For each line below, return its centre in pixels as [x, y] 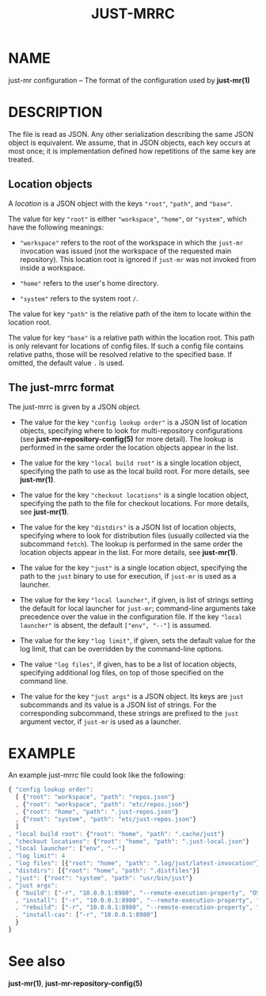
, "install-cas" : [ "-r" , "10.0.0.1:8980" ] [86, 915]
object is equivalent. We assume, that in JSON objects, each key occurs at [129, 143]
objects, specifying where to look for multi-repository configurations [131, 430]
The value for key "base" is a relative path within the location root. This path [131, 337]
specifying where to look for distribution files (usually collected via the [134, 535]
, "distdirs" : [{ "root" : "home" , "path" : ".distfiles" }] [104, 871]
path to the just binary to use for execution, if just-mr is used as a [128, 576]
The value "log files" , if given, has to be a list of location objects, [128, 664]
